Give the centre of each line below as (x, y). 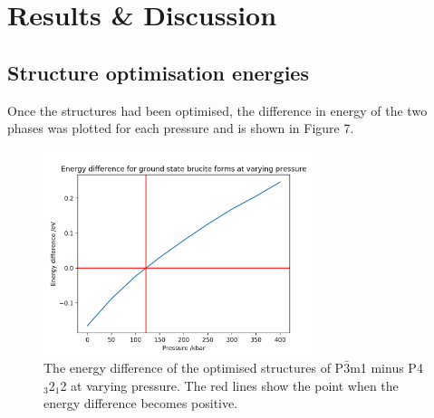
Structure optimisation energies (158, 72)
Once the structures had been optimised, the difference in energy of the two (217, 110)
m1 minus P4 (386, 368)
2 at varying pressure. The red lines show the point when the (229, 385)
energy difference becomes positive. (141, 403)
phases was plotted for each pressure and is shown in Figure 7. (181, 128)
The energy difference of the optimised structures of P (194, 368)
